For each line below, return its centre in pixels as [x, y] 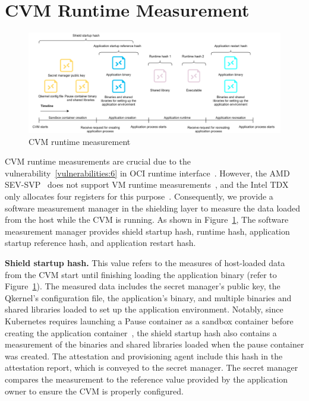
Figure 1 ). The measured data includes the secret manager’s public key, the [143, 286]
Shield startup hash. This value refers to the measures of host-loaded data [145, 263]
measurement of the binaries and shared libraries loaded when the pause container [154, 344]
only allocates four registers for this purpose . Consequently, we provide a [139, 196]
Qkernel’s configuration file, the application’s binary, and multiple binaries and [148, 297]
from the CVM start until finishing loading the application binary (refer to [141, 274]
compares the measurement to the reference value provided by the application [146, 379]
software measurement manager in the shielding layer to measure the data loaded [153, 208]
